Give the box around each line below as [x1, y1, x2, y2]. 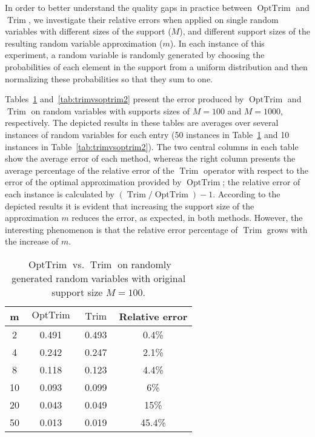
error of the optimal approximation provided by [5, 176, 182, 188]
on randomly [118, 257, 171, 271]
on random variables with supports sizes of [31, 104, 190, 117]
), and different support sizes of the [179, 25, 310, 38]
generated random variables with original [12, 271, 186, 285]
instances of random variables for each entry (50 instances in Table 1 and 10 [5, 128, 290, 140]
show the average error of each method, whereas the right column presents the [5, 152, 296, 165]
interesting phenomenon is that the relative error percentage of [5, 223, 238, 235]
